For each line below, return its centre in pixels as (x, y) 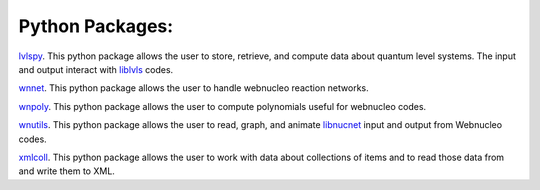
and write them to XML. (66, 171)
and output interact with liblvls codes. (96, 69)
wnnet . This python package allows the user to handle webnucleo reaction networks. (193, 88)
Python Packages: (96, 26)
